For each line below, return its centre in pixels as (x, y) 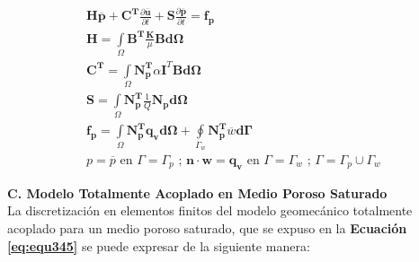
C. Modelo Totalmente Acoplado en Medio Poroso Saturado (197, 192)
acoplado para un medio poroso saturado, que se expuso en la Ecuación (207, 228)
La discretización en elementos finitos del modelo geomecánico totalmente (210, 210)
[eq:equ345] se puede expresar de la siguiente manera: (159, 245)
